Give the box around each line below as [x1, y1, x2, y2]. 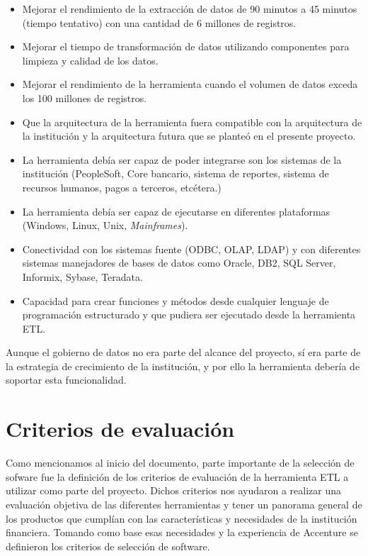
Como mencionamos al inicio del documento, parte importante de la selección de [6, 455, 355, 470]
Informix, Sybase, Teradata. [22, 269, 143, 284]
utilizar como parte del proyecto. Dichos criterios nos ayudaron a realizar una [6, 483, 342, 498]
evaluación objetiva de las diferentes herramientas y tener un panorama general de [6, 496, 362, 511]
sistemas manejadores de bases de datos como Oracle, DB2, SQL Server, [22, 255, 336, 270]
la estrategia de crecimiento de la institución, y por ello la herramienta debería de [6, 358, 360, 373]
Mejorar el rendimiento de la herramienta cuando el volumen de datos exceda [22, 77, 358, 91]
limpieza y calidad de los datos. [22, 52, 159, 67]
